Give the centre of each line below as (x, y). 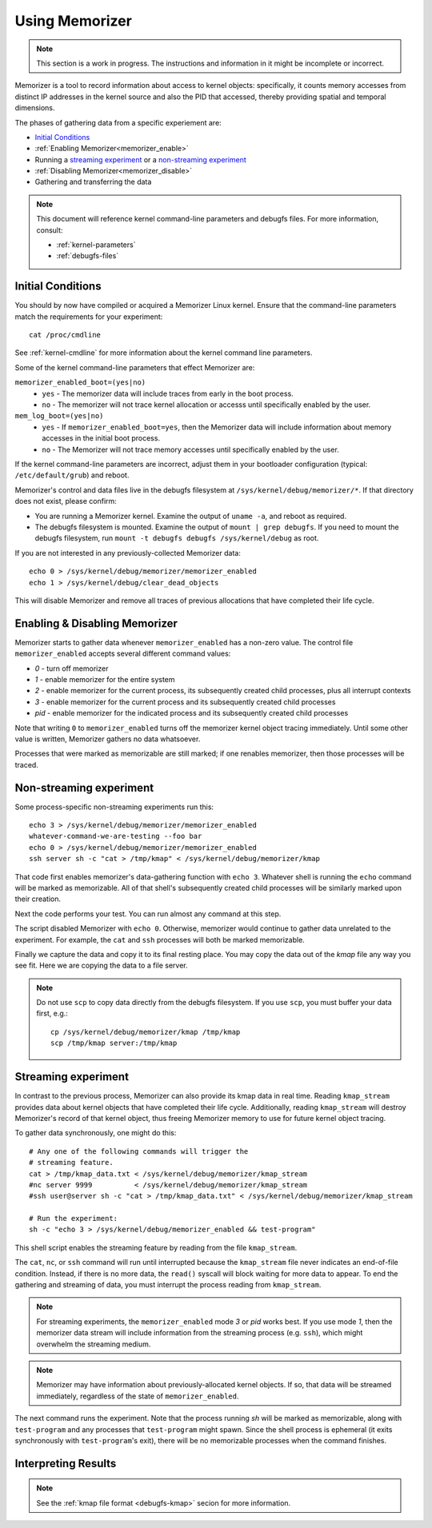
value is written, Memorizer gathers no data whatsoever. (108, 739)
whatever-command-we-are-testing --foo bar (116, 836)
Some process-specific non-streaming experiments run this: (114, 807)
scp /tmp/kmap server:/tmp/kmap (114, 1043)
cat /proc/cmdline (65, 335)
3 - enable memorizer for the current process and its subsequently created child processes (185, 702)
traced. (27, 764)
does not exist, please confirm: (66, 501)
